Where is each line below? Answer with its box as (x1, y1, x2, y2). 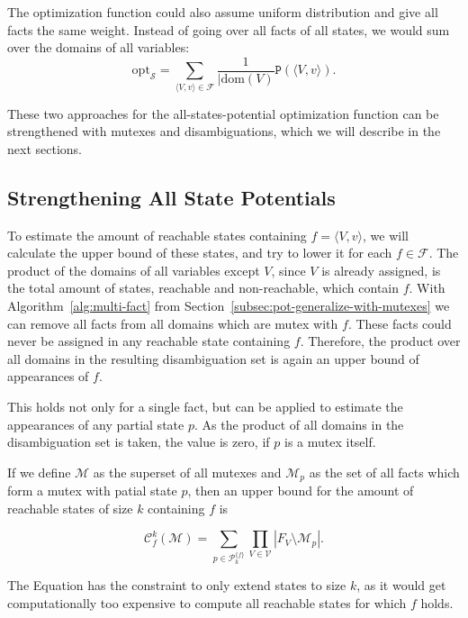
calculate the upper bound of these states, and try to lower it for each (7, 243, 392, 262)
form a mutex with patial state (7, 481, 177, 500)
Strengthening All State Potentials (7, 183, 336, 211)
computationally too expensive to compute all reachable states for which (7, 593, 407, 612)
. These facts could (347, 314, 452, 332)
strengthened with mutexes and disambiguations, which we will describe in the (7, 122, 441, 141)
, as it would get (356, 576, 446, 595)
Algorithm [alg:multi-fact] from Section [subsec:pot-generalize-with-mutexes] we (7, 295, 450, 314)
